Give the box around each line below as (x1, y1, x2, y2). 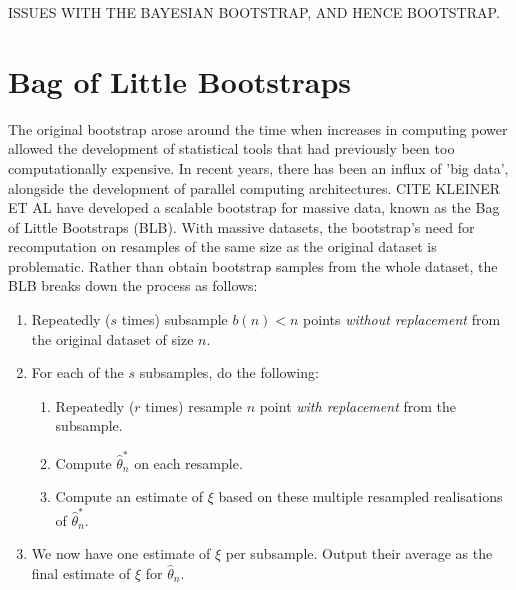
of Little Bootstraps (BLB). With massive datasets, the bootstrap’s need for (8, 216, 475, 237)
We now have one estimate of (31, 543, 211, 564)
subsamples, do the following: (139, 362, 319, 383)
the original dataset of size (31, 328, 194, 349)
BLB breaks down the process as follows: (8, 275, 258, 296)
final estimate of (31, 562, 131, 583)
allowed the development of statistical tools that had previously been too (8, 138, 455, 159)
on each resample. (134, 452, 243, 473)
